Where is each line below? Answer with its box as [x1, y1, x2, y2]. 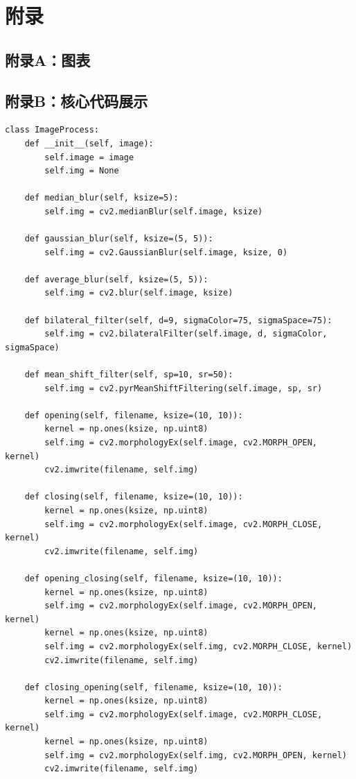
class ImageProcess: [5, 125, 100, 135]
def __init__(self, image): [24, 138, 154, 148]
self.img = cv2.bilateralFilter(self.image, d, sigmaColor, [44, 329, 328, 339]
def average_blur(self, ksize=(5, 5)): [24, 274, 208, 284]
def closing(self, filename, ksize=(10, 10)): [24, 492, 243, 502]
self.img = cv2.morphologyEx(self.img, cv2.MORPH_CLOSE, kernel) [44, 641, 353, 651]
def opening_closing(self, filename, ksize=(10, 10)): [24, 573, 283, 583]
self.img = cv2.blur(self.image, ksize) [44, 288, 233, 298]
